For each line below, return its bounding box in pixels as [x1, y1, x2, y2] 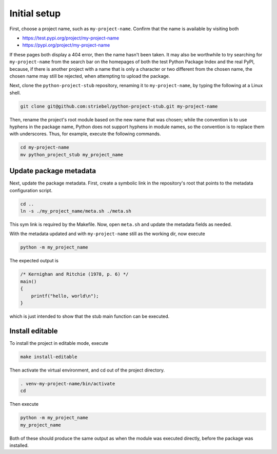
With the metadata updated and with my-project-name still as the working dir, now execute [9, 231, 205, 237]
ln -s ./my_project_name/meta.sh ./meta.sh [20, 208, 132, 214]
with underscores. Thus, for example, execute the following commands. [9, 131, 161, 137]
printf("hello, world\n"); [31, 293, 100, 299]
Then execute [9, 401, 38, 407]
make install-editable [20, 354, 77, 360]
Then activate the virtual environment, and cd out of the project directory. [9, 367, 165, 373]
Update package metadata [9, 167, 96, 175]
